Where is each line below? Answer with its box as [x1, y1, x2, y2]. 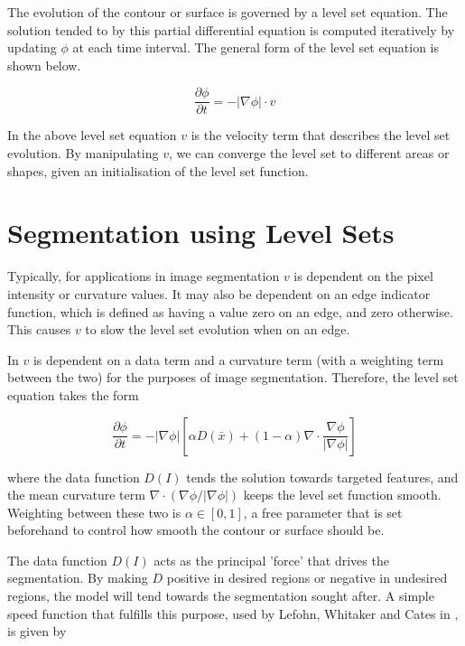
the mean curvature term [7, 485, 145, 504]
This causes [7, 320, 71, 339]
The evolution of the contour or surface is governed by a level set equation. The [7, 3, 448, 21]
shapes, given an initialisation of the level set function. [7, 161, 309, 180]
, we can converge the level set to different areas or [168, 144, 450, 163]
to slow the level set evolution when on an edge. [85, 320, 350, 339]
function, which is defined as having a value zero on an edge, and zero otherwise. [7, 302, 453, 321]
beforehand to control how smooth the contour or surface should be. [7, 520, 385, 539]
